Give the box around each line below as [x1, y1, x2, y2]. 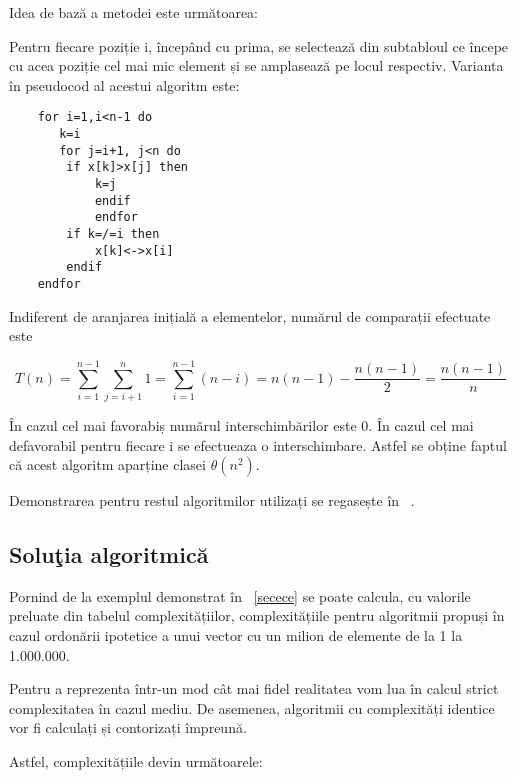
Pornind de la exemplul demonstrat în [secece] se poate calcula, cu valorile [9, 585, 471, 606]
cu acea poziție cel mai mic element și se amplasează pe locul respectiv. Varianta [9, 55, 504, 76]
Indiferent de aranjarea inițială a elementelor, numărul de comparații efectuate [9, 305, 491, 326]
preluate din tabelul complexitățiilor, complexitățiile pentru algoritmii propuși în [9, 605, 505, 626]
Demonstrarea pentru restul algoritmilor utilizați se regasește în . [9, 490, 415, 511]
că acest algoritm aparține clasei [9, 454, 206, 475]
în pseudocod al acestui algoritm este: [9, 74, 240, 95]
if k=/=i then [66, 226, 160, 241]
